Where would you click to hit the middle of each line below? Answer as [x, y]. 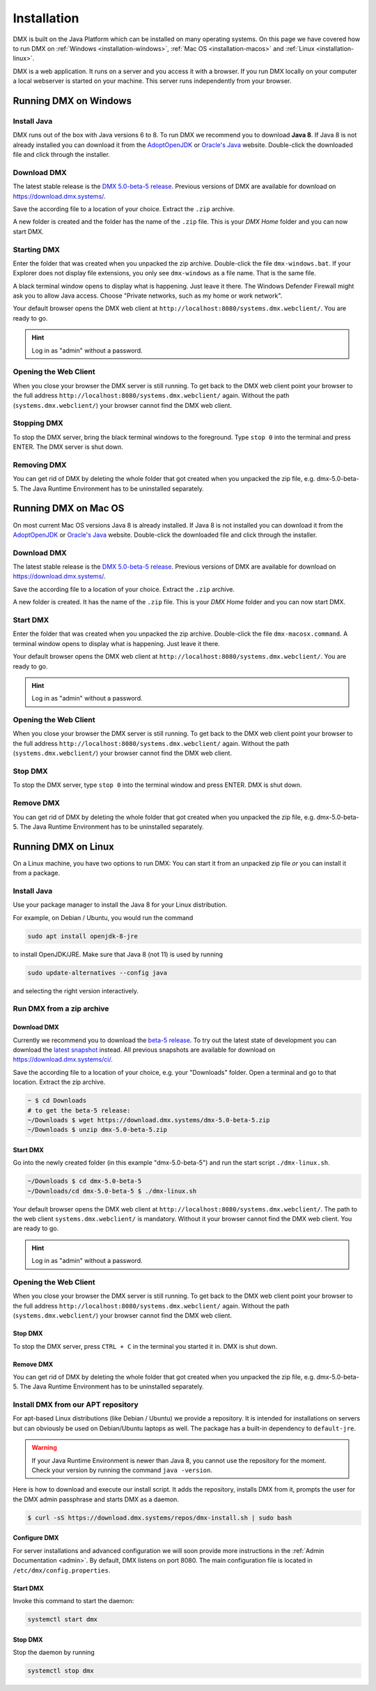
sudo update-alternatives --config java [97, 973]
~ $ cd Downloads [57, 1101]
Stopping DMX [38, 423]
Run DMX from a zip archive [61, 1009]
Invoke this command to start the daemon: [73, 1600]
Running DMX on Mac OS [69, 508]
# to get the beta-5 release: [79, 1110]
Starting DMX [37, 250]
